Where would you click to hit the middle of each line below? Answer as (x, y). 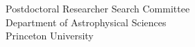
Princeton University (50, 36)
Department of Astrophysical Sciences (86, 22)
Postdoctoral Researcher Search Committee (98, 8)
